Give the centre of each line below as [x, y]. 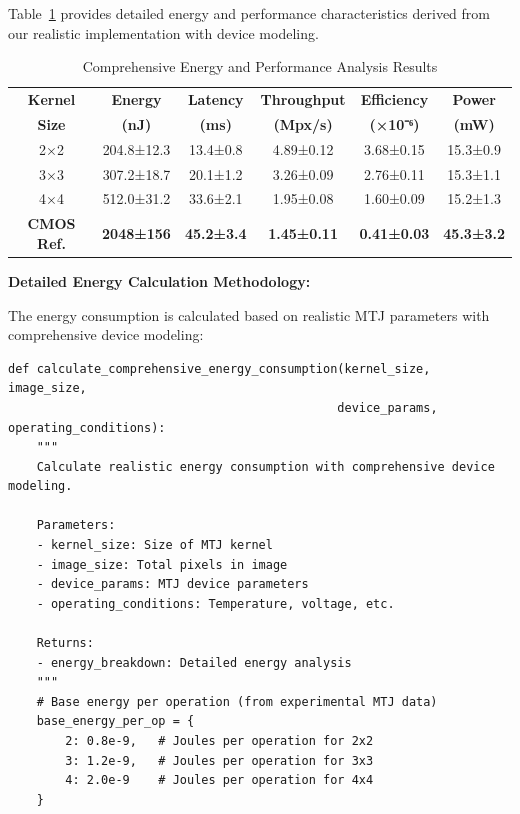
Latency [215, 99]
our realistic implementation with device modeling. [163, 32]
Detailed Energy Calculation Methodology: [159, 280]
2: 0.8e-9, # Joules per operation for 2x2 [219, 741]
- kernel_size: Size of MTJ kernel [154, 545]
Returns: [65, 643]
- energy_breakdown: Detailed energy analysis [194, 662]
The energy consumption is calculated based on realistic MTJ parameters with [249, 314]
